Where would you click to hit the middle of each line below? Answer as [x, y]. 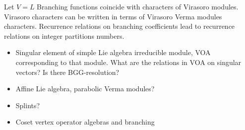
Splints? [28, 105]
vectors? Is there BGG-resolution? [67, 72]
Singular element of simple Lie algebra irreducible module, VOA [113, 52]
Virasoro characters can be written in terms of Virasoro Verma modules [113, 16]
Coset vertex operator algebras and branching [85, 122]
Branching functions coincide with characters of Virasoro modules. [138, 6]
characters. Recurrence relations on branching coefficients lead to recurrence [120, 26]
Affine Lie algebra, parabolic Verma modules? [85, 89]
